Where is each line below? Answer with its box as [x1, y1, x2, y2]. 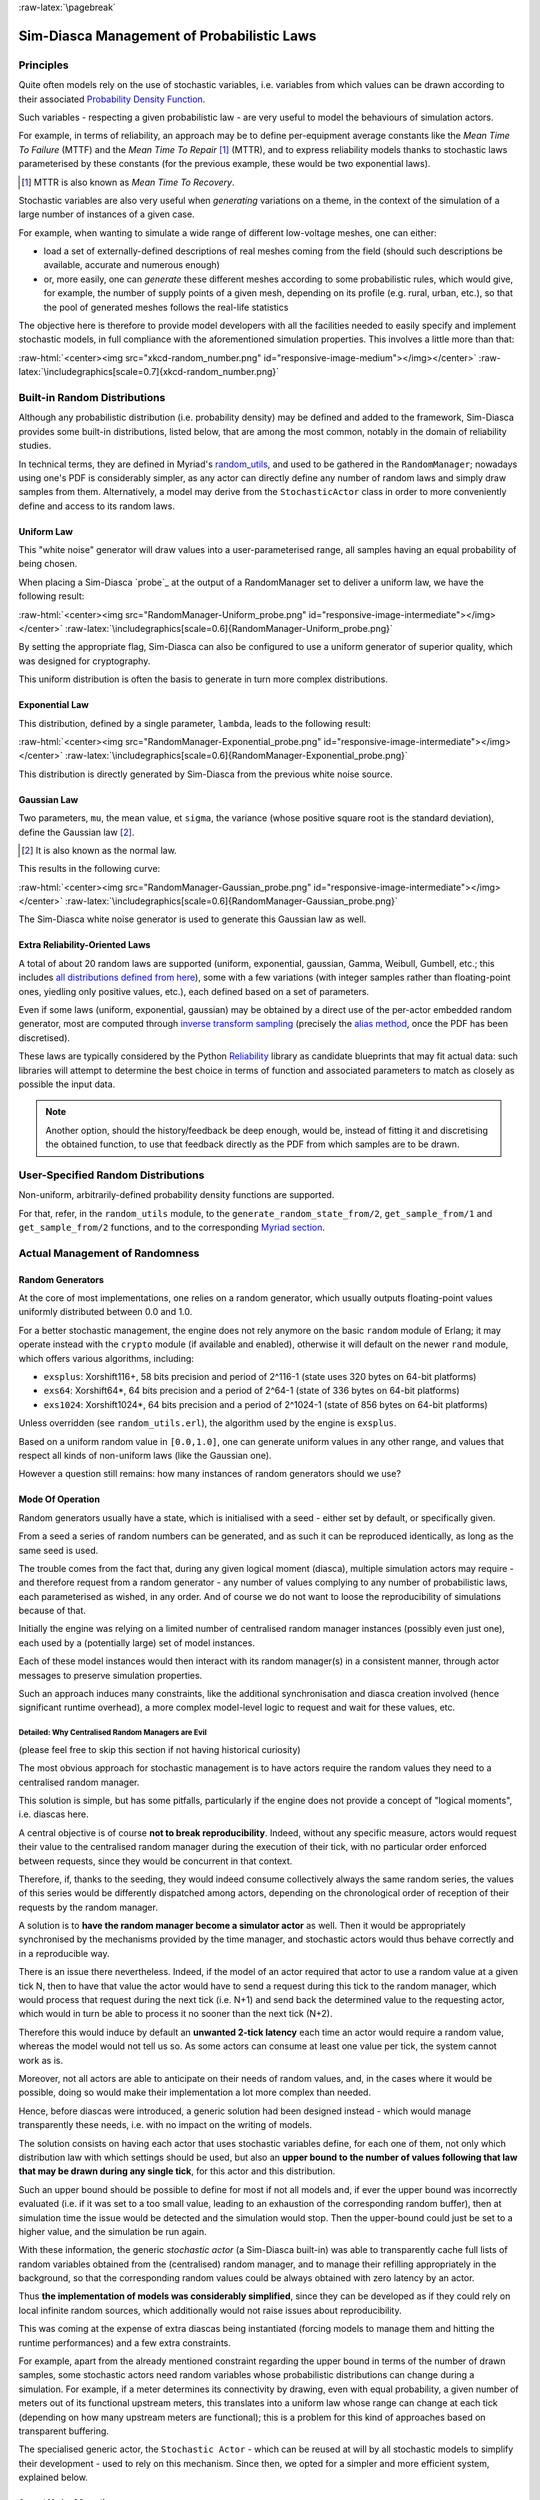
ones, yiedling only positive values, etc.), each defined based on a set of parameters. [18, 985, 370, 997]
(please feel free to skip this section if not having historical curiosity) [18, 1743, 301, 1755]
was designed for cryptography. [18, 655, 151, 667]
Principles [18, 58, 69, 72]
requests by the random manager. [18, 1901, 159, 1913]
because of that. [18, 1605, 87, 1617]
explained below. [18, 2471, 89, 2484]
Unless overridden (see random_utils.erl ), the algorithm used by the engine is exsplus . [18, 1417, 397, 1429]
